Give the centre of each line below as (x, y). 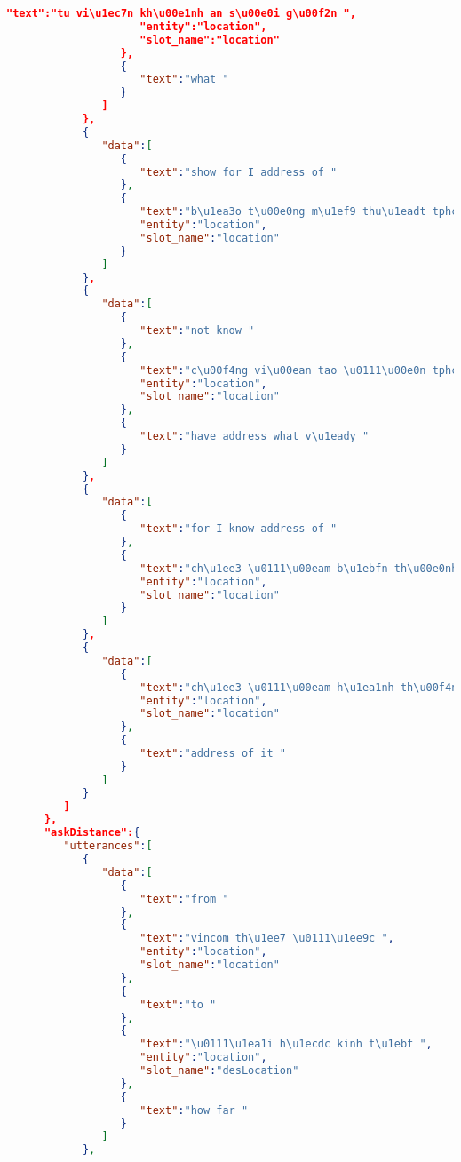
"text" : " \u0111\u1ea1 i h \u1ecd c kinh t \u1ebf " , (286, 1044)
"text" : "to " (178, 1004)
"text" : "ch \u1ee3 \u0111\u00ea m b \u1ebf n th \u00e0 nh (299, 568)
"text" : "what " (184, 80)
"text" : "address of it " (213, 753)
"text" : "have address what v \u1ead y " (254, 436)
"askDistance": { (92, 833)
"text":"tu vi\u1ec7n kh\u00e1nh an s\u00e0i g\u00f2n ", (181, 13)
